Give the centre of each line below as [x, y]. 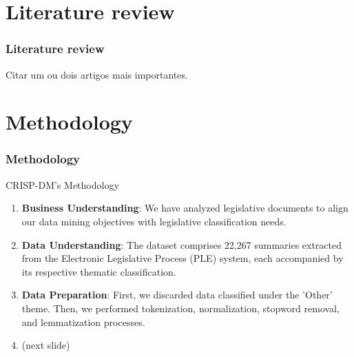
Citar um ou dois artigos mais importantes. [97, 74]
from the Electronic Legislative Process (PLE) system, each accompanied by [183, 258]
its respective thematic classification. [99, 271]
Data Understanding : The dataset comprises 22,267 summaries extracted [182, 244]
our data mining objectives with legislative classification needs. [154, 221]
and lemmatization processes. [83, 322]
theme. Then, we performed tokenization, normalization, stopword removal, [180, 308]
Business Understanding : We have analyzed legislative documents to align [185, 208]
